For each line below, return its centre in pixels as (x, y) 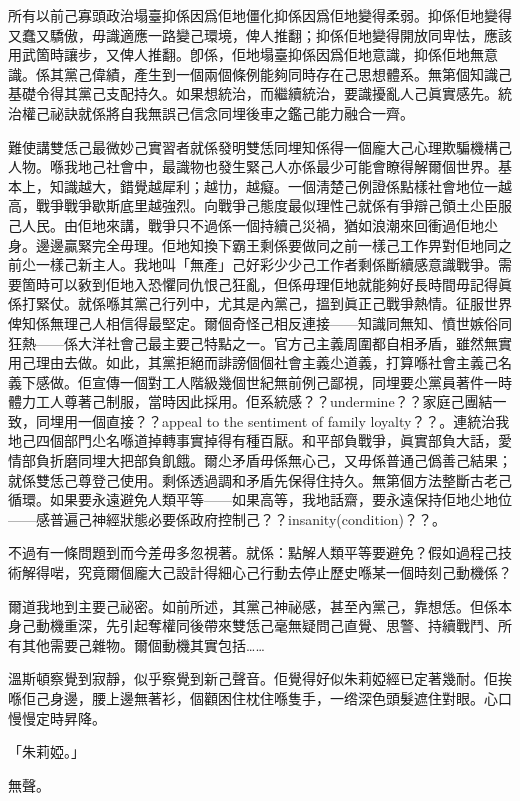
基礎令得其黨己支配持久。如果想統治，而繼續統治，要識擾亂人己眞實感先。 (253, 93)
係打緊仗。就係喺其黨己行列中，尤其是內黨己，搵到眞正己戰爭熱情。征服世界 (260, 303)
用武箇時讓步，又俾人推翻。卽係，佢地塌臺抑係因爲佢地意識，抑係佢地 (239, 54)
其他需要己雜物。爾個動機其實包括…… (143, 644)
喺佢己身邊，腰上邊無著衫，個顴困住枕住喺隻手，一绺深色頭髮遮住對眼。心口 (260, 698)
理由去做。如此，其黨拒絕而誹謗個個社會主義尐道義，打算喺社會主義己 (266, 362)
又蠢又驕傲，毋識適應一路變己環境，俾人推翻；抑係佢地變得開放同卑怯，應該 (260, 34)
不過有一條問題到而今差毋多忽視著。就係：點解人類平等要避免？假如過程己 (253, 552)
